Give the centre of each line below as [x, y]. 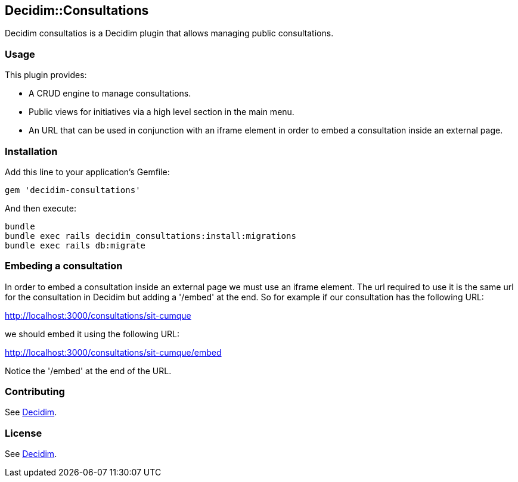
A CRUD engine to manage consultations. [110, 94]
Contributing [35, 392]
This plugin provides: [46, 75]
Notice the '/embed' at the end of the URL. [88, 371]
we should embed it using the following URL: [92, 334]
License [24, 433]
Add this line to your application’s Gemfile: [87, 172]
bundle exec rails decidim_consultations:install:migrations [151, 236]
